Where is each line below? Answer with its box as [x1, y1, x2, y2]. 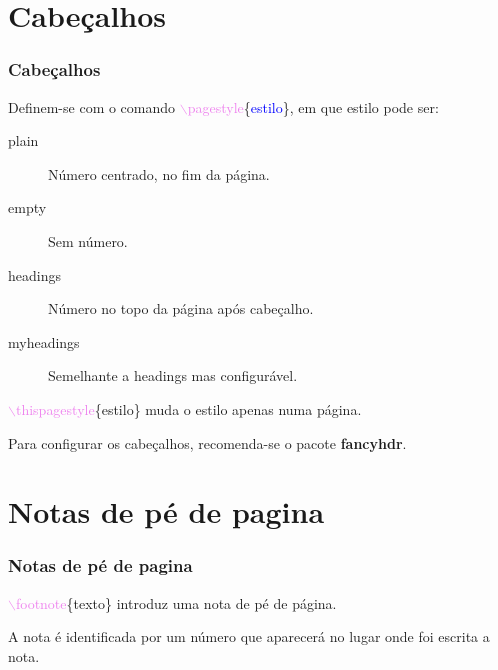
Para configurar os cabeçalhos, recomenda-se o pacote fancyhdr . [8, 432, 407, 453]
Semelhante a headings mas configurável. [48, 365, 298, 386]
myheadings [8, 331, 80, 352]
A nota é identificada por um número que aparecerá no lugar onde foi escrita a [8, 626, 490, 647]
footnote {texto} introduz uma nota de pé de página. [15, 592, 337, 613]
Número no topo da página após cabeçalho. [48, 298, 314, 319]
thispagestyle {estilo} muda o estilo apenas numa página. [15, 398, 362, 419]
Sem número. [48, 230, 128, 251]
